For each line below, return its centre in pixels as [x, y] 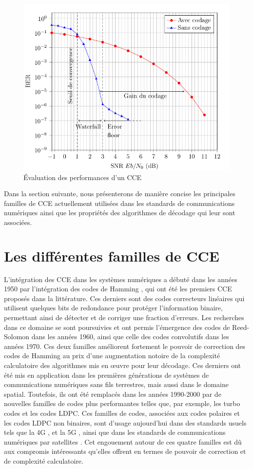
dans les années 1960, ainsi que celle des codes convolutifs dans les [130, 336]
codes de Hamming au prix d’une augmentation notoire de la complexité [112, 356]
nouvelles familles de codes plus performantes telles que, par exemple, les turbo [122, 403]
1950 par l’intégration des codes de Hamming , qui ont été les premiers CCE [118, 289]
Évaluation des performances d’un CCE [83, 177]
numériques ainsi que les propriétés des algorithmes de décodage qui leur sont [120, 213]
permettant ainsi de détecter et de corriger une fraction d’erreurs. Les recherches [124, 317]
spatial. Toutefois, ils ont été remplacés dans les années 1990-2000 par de [113, 394]
